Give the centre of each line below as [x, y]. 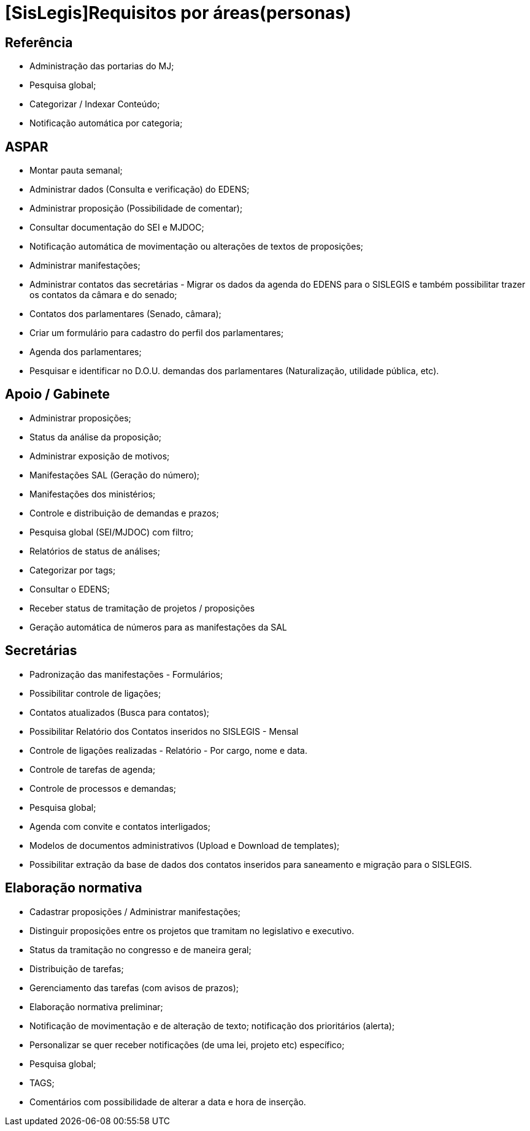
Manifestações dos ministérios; [93, 494]
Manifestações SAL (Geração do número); [115, 475]
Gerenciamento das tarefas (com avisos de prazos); [134, 987]
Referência [39, 42]
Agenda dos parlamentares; [86, 352]
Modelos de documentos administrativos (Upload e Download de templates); [185, 845]
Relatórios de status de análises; [95, 551]
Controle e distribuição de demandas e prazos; [124, 513]
